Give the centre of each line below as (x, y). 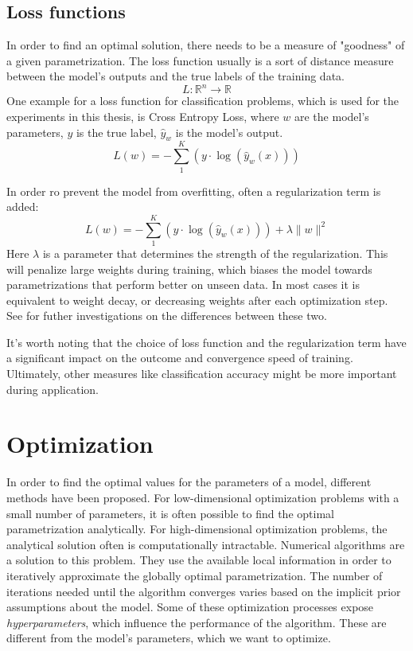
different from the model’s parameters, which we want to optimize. (169, 638)
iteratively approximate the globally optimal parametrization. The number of (195, 575)
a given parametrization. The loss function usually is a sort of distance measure (200, 60)
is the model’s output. (229, 132)
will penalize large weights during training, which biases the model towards (189, 269)
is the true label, (116, 132)
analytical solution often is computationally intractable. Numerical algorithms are (206, 544)
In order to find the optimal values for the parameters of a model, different (189, 482)
